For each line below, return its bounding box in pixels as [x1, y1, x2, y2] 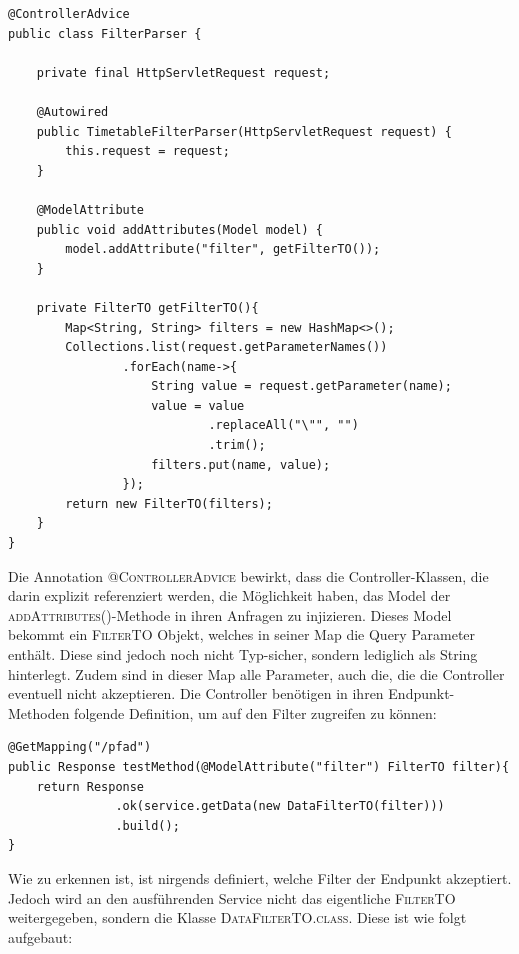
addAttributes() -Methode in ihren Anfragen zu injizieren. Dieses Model [8, 604, 452, 625]
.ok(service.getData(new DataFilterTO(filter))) [115, 799, 445, 814]
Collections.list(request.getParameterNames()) [65, 340, 388, 355]
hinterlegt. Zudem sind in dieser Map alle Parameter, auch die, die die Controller [8, 663, 505, 684]
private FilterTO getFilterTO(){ [36, 300, 259, 315]
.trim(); [208, 438, 266, 453]
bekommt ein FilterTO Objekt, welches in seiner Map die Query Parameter [8, 624, 476, 645]
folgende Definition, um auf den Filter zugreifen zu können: [74, 702, 437, 723]
